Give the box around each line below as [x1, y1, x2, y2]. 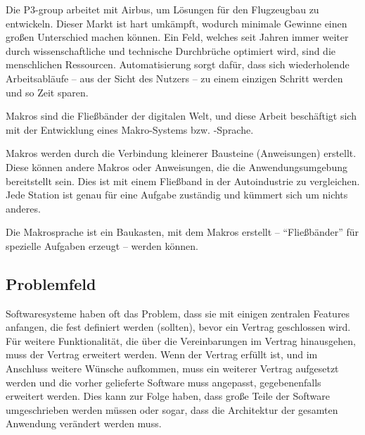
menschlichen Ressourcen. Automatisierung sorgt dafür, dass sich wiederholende [6, 57, 350, 72]
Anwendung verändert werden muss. [6, 416, 162, 431]
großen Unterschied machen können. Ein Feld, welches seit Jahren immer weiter [6, 30, 349, 44]
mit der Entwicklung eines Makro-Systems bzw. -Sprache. [6, 122, 254, 137]
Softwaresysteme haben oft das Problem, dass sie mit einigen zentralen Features [6, 305, 350, 320]
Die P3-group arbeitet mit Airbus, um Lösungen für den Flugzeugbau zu [6, 2, 319, 16]
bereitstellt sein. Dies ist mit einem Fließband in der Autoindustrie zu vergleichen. [6, 173, 360, 188]
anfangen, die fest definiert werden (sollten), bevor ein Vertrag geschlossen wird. [6, 320, 351, 334]
